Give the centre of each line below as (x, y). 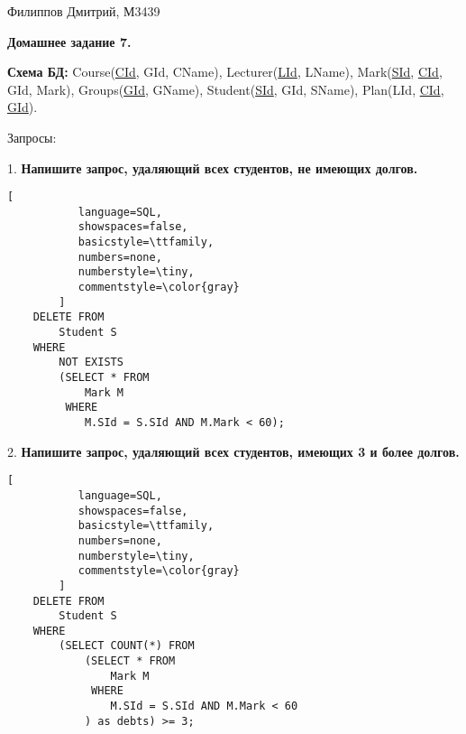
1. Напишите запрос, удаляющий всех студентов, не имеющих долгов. (213, 167)
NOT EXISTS (91, 362)
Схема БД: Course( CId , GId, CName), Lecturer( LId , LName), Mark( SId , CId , (225, 72)
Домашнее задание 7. (69, 41)
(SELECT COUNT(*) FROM (127, 646)
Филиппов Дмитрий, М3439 (84, 11)
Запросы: (32, 137)
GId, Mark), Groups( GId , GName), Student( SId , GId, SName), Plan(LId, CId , (226, 89)
